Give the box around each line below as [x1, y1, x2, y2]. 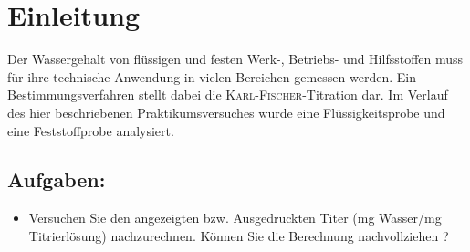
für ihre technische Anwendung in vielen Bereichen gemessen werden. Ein [7, 67, 416, 86]
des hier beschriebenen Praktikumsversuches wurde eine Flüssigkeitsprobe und [7, 102, 445, 121]
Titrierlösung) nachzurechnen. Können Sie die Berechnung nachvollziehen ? [28, 226, 449, 245]
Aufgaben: [7, 165, 106, 194]
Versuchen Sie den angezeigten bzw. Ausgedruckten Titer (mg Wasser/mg [28, 208, 442, 227]
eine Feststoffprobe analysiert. [7, 121, 174, 140]
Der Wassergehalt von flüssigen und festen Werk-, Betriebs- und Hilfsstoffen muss [7, 49, 464, 68]
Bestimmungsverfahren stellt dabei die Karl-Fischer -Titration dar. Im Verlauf [7, 85, 448, 104]
